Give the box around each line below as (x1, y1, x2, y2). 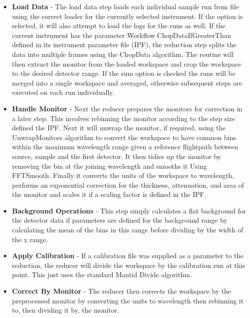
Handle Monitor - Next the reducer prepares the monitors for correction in (12, 103, 243, 113)
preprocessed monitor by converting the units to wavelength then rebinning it (12, 295, 244, 305)
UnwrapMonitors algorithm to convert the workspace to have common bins (12, 132, 236, 142)
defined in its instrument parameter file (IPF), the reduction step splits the (12, 39, 237, 50)
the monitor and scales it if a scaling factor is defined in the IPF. (12, 189, 207, 199)
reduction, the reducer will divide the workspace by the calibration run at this (12, 260, 246, 270)
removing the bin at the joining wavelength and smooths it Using (12, 160, 207, 171)
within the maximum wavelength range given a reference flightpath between (12, 141, 238, 152)
